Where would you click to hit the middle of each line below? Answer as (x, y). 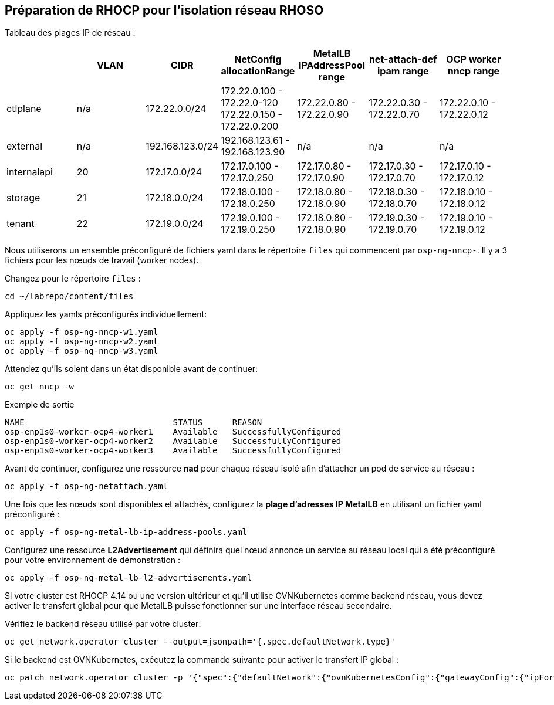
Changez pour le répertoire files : (73, 279)
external (25, 146)
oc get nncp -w (40, 387)
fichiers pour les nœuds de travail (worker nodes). (102, 260)
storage (23, 198)
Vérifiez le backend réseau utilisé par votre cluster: (103, 624)
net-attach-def (403, 60)
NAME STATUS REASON (134, 423)
